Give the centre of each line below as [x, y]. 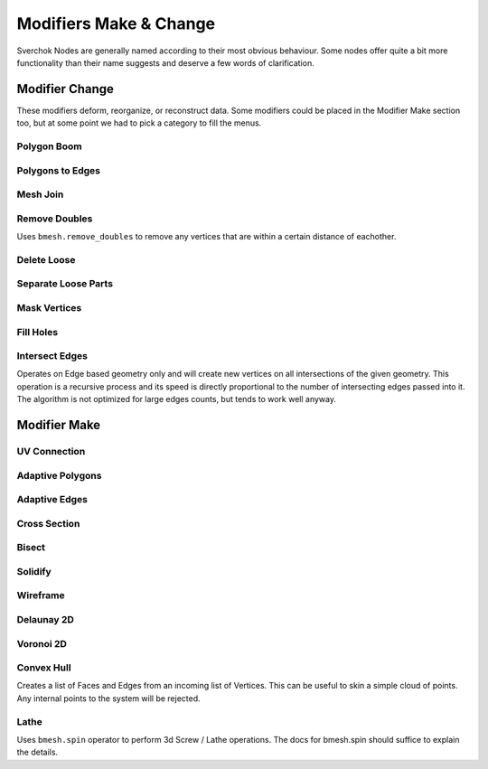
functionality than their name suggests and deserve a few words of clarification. [166, 62]
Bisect [31, 548]
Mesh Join [40, 194]
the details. [38, 752]
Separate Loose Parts [65, 284]
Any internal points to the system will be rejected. [108, 698]
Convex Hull [44, 668]
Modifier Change [66, 89]
